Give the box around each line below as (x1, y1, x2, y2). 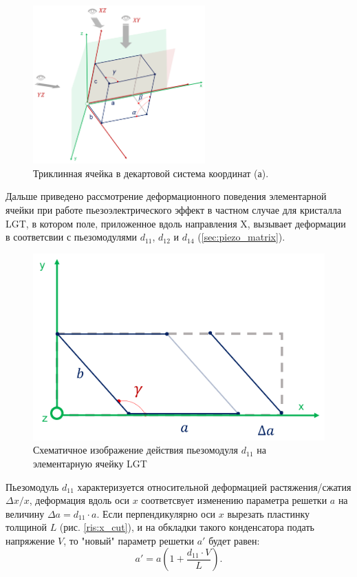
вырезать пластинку (227, 506, 310, 520)
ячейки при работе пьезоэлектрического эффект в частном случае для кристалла (6, 202, 342, 216)
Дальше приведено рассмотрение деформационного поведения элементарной (6, 189, 327, 203)
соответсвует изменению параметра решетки (141, 493, 327, 507)
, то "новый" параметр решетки (63, 533, 195, 547)
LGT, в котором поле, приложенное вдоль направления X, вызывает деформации (6, 216, 346, 230)
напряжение (6, 533, 55, 547)
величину (6, 506, 45, 520)
